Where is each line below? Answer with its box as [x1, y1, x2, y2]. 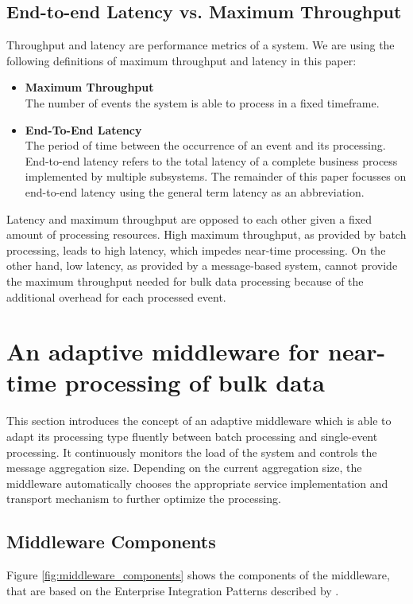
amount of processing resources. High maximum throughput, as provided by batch [6, 226, 407, 243]
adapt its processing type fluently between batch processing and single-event [6, 428, 378, 445]
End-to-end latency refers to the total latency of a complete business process [25, 152, 398, 169]
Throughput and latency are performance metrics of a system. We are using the [6, 37, 395, 53]
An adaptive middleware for [6, 335, 320, 368]
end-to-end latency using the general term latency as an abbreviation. [25, 183, 365, 200]
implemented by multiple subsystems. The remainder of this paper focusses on [25, 168, 407, 185]
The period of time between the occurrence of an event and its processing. [25, 137, 386, 154]
